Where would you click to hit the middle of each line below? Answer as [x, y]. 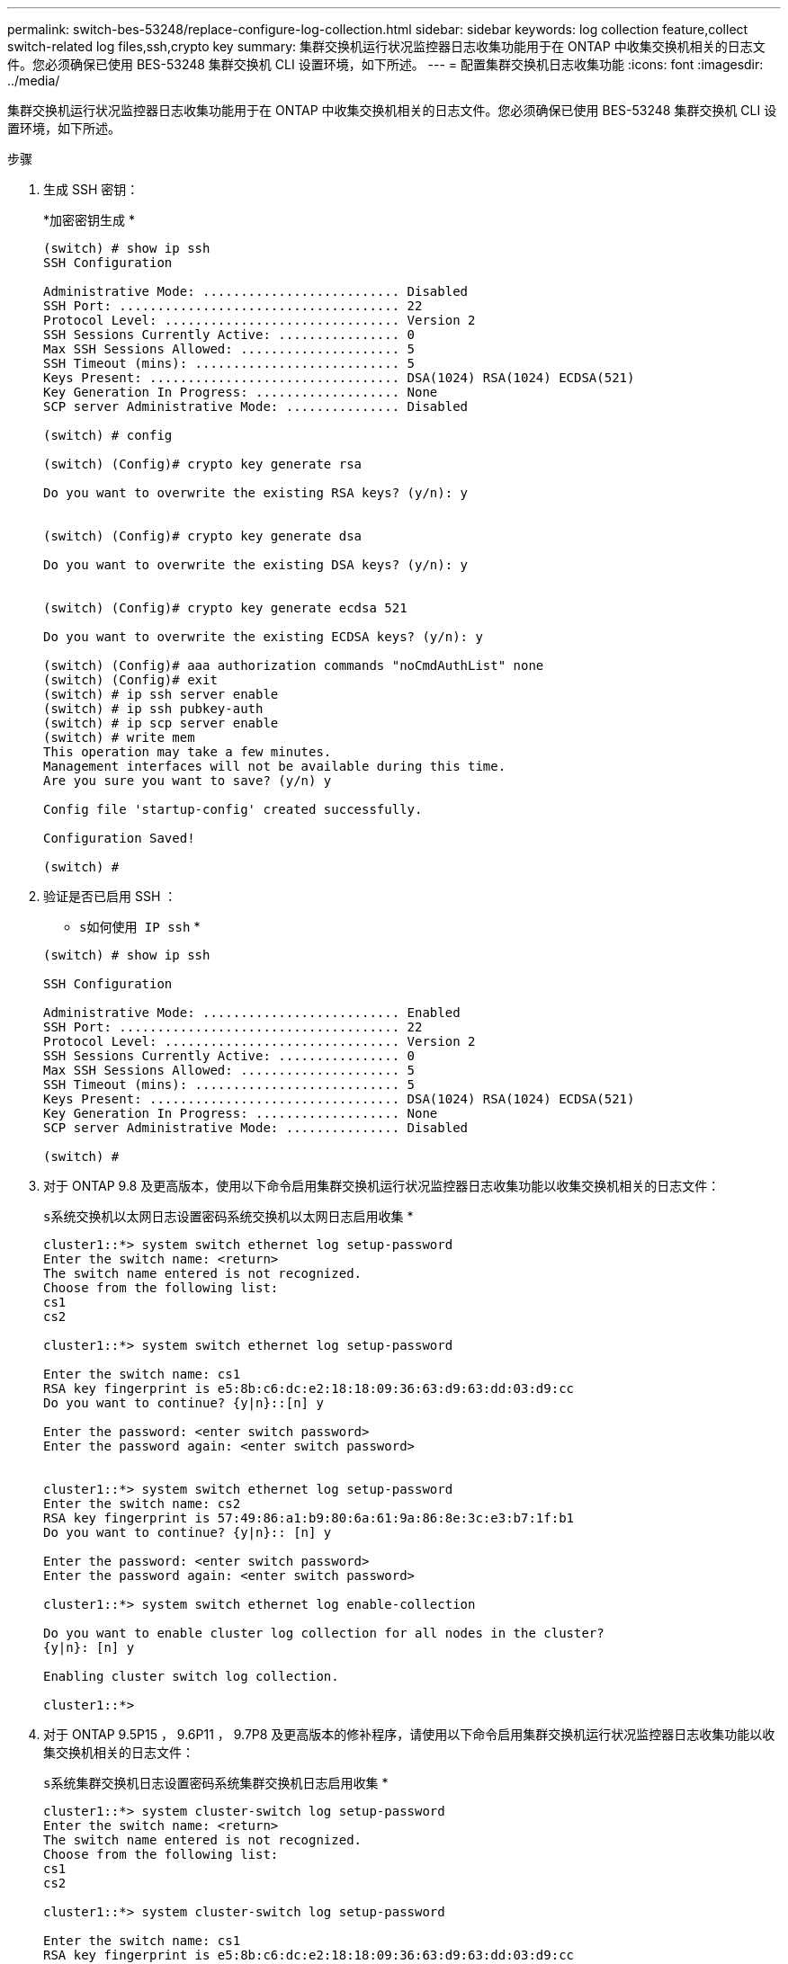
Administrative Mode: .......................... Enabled [252, 1013]
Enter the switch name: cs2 [142, 1504]
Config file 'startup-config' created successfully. [233, 809]
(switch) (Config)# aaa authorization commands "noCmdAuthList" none [294, 665]
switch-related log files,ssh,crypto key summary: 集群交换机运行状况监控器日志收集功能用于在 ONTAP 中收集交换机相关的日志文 [386, 46]
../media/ [34, 80]
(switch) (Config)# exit [130, 680]
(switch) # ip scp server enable [161, 723]
